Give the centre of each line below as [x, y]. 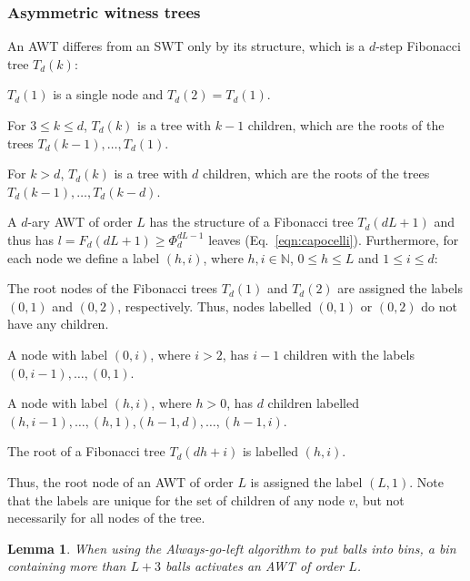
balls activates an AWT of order [255, 566]
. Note [426, 481]
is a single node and [108, 94]
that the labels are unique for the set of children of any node [176, 499]
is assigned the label [306, 481]
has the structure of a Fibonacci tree [251, 222]
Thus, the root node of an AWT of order [120, 481]
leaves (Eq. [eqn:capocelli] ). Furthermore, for [334, 239]
